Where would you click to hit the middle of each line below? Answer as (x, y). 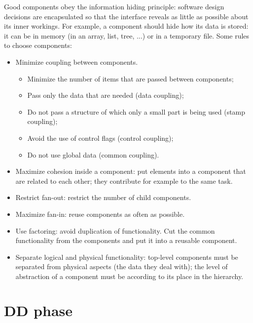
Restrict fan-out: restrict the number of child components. (103, 197)
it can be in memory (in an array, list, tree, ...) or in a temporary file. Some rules (127, 35)
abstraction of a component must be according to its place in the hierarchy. (129, 276)
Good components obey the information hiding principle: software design (114, 6)
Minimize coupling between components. (77, 61)
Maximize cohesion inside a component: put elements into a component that (131, 171)
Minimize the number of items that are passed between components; (130, 78)
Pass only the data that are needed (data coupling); (106, 95)
